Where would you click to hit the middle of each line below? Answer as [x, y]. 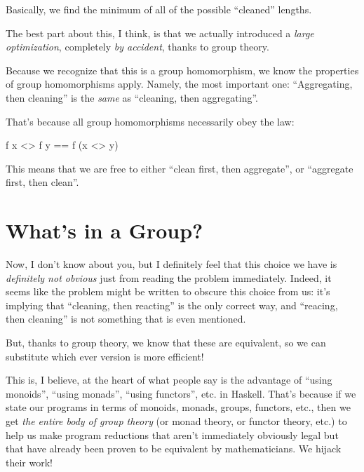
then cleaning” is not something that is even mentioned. [126, 319]
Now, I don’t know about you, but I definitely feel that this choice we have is [171, 264]
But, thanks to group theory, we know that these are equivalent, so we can [166, 343]
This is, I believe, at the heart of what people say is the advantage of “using [169, 380]
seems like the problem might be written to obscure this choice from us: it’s [168, 291]
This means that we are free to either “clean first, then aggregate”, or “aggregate [180, 168]
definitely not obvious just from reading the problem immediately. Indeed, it [169, 277]
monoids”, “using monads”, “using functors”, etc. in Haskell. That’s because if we [181, 393]
